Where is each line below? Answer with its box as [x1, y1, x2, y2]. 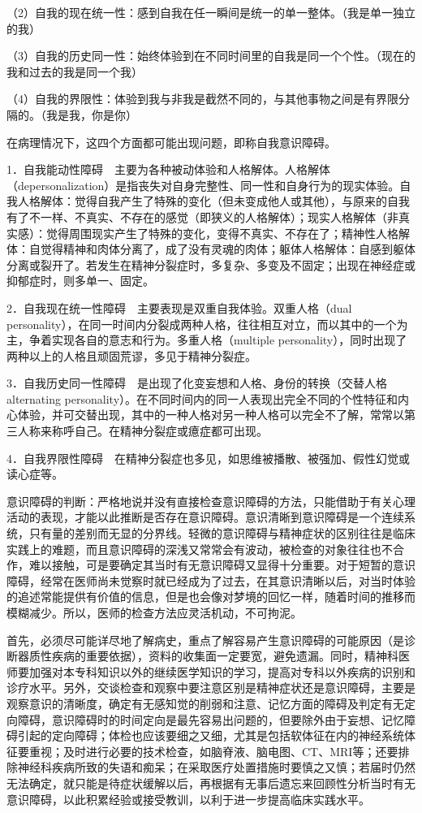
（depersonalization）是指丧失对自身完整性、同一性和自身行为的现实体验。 [6, 176, 400, 193]
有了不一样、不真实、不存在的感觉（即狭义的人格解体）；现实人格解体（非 [6, 208, 398, 225]
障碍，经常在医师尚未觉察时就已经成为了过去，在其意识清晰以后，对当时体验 [6, 572, 416, 589]
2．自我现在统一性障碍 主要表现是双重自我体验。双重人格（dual [6, 299, 352, 316]
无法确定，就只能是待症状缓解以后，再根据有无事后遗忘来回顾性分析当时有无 [6, 774, 416, 791]
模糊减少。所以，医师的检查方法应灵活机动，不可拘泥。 [6, 604, 302, 621]
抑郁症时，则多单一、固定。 [6, 272, 154, 289]
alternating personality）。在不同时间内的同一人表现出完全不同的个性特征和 [6, 390, 398, 407]
